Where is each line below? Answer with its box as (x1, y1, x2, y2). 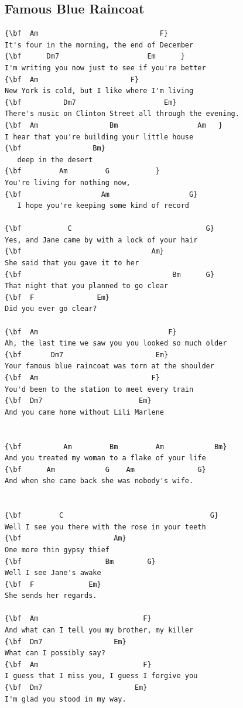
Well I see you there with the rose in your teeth (5, 522, 206, 531)
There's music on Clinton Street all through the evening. (5, 110, 239, 118)
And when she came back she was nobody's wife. (5, 477, 194, 485)
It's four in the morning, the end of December (5, 40, 194, 49)
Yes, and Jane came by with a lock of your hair (5, 235, 198, 244)
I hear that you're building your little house (5, 132, 194, 141)
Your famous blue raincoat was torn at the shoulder (5, 362, 214, 371)
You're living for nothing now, (5, 178, 131, 187)
